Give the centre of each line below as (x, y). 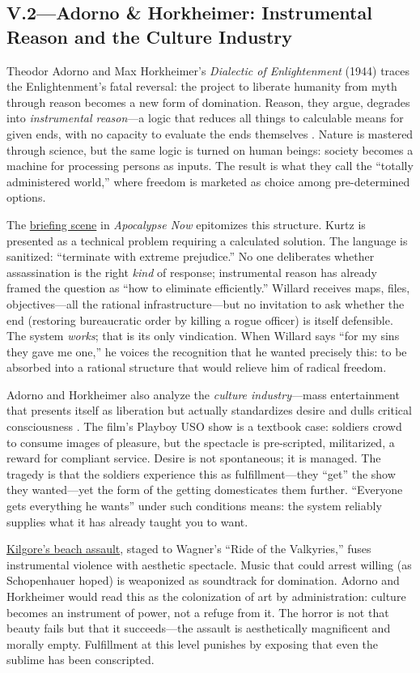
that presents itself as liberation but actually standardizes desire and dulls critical (209, 410)
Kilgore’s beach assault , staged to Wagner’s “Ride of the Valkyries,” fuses (189, 549)
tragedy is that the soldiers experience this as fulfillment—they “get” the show (201, 473)
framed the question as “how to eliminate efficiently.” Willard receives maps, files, (208, 288)
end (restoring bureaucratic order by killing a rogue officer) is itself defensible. (200, 319)
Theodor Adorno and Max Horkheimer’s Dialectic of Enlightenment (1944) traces (208, 70)
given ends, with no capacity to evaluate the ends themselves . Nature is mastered (210, 133)
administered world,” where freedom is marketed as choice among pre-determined (208, 181)
